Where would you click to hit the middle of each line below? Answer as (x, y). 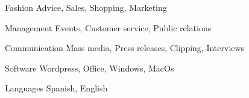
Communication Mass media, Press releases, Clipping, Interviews (125, 48)
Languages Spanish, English (56, 88)
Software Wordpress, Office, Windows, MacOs (90, 68)
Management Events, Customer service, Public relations (108, 27)
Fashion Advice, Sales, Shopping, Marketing (86, 7)
